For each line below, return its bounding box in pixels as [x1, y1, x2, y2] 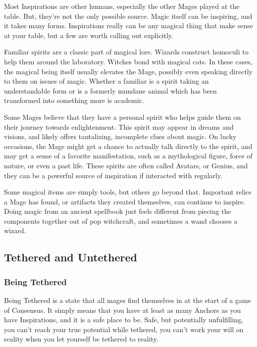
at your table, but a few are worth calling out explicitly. [4, 30, 173, 40]
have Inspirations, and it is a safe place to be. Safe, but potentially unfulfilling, [4, 314, 244, 325]
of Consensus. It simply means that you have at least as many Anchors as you [4, 304, 241, 315]
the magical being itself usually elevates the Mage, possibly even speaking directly [4, 66, 253, 76]
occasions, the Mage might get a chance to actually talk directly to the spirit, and [4, 141, 253, 151]
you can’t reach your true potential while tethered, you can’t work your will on [4, 324, 244, 334]
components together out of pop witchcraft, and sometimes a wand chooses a [4, 215, 238, 226]
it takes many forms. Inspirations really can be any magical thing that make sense [4, 20, 253, 31]
